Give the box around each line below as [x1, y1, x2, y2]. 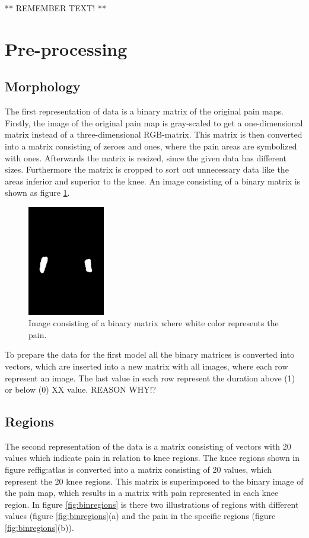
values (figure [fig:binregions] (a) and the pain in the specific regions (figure [5, 510, 276, 522]
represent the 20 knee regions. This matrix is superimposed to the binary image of [5, 475, 304, 487]
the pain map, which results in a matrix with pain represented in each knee [5, 486, 279, 499]
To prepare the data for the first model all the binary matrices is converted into [5, 348, 295, 361]
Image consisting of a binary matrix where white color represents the [28, 317, 279, 329]
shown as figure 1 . [5, 186, 70, 199]
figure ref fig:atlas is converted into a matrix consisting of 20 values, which [5, 463, 272, 476]
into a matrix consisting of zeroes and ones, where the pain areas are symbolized [5, 139, 297, 152]
